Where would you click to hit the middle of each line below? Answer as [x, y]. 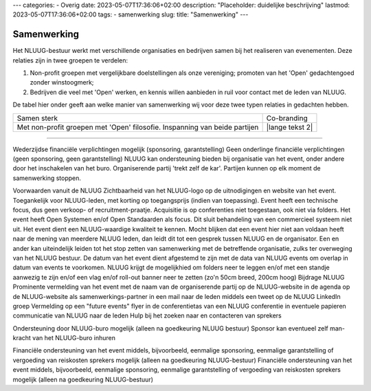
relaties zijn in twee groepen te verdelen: [70, 60]
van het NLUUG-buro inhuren [74, 338]
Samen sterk [37, 118]
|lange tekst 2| [290, 127]
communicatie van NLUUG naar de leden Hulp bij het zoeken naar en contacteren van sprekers [147, 315]
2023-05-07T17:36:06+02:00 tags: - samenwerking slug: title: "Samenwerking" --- [131, 14]
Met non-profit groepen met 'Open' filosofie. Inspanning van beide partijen [138, 127]
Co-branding [287, 118]
